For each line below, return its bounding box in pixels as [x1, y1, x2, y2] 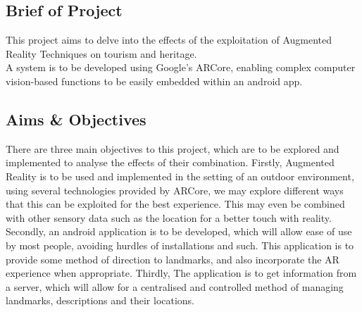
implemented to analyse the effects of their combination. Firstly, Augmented [6, 155, 335, 170]
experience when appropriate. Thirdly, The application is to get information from [6, 266, 357, 280]
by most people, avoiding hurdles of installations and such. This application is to [6, 237, 354, 252]
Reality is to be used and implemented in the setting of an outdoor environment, [6, 168, 354, 183]
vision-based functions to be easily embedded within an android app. [6, 73, 303, 88]
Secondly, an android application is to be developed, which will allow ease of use [6, 224, 352, 239]
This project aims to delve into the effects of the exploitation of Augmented [6, 32, 332, 47]
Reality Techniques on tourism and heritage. [6, 46, 197, 61]
